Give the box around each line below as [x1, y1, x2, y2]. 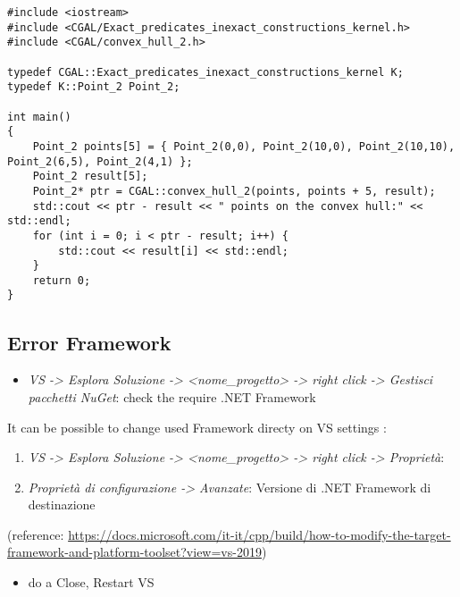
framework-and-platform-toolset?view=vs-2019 [7, 542, 262, 561]
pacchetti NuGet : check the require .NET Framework [28, 387, 316, 406]
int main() [7, 110, 71, 123]
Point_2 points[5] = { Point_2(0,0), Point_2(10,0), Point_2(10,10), [32, 139, 456, 153]
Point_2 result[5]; [32, 170, 148, 183]
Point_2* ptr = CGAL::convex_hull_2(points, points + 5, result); [32, 184, 436, 198]
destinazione [28, 495, 96, 514]
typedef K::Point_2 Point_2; [7, 80, 180, 94]
